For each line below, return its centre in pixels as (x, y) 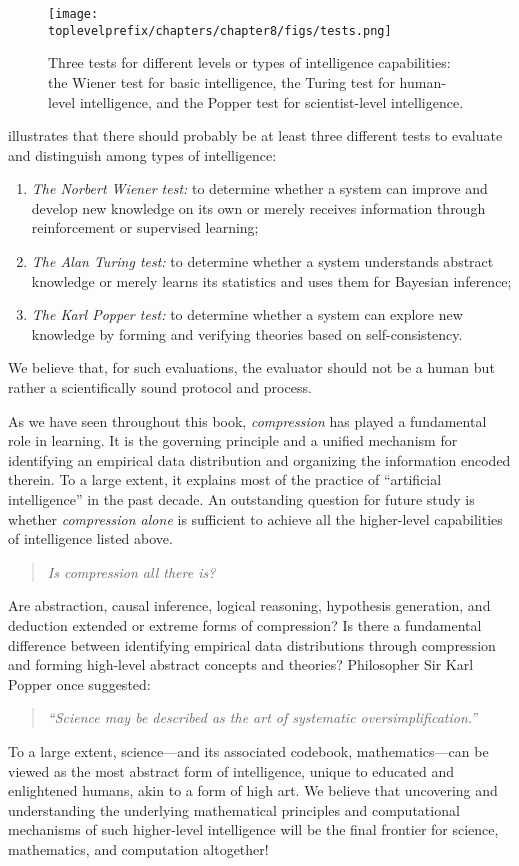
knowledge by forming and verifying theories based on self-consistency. (247, 333)
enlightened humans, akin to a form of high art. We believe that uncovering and (253, 790)
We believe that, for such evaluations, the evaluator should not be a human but (251, 367)
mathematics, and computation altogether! (138, 848)
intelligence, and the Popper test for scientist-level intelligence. (271, 101)
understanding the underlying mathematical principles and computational (234, 809)
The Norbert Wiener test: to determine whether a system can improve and (259, 188)
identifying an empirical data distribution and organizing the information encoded (259, 459)
